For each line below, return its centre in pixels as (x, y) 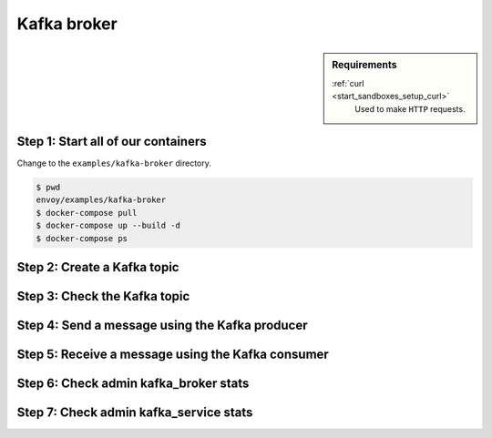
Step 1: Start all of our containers (112, 141)
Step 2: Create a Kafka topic (98, 267)
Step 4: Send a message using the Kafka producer (163, 326)
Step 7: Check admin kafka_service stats (135, 413)
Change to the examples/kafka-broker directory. (114, 163)
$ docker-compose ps (82, 238)
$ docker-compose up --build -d (108, 226)
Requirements (364, 65)
